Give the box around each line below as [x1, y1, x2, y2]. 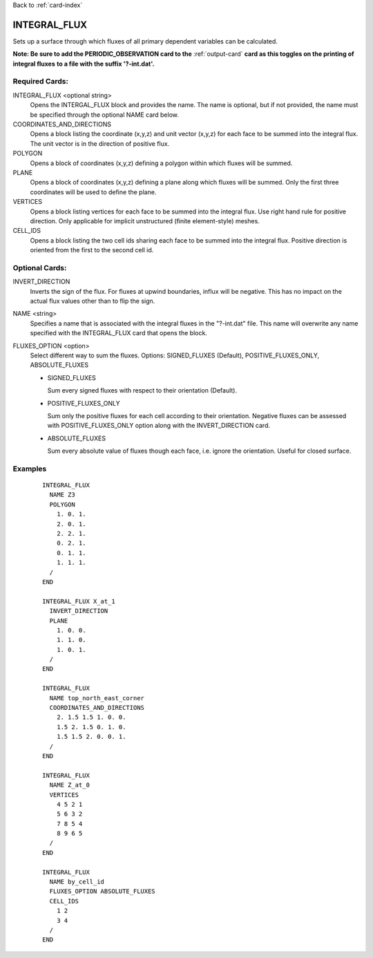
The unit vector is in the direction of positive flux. [30, 139, 170, 148]
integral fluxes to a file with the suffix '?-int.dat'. [12, 59, 155, 68]
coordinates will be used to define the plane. [30, 187, 157, 196]
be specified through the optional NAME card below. [30, 111, 180, 119]
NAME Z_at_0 [49, 781, 90, 789]
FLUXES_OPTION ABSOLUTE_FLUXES [49, 887, 155, 895]
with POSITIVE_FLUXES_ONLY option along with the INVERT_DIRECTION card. [47, 422, 271, 430]
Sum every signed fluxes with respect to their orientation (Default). [47, 386, 238, 395]
